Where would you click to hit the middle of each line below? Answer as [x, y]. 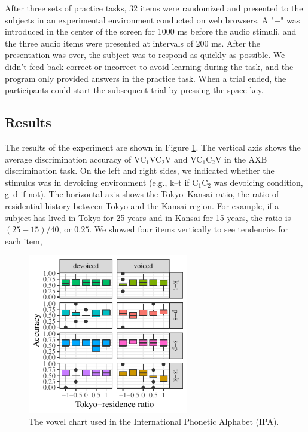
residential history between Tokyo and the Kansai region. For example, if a [142, 205]
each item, [24, 240]
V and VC [184, 159]
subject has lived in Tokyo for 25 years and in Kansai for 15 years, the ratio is [148, 217]
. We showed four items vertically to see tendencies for [189, 229]
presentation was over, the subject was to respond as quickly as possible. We [145, 55]
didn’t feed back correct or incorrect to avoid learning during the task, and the [149, 66]
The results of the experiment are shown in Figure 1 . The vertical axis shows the [153, 147]
